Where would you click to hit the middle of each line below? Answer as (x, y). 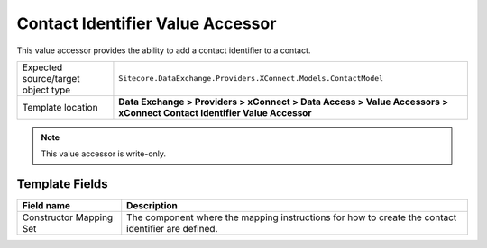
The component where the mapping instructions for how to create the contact (292, 217)
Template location (60, 107)
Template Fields (62, 184)
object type (46, 90)
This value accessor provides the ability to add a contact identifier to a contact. (164, 50)
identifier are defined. (172, 229)
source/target (51, 78)
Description (152, 206)
